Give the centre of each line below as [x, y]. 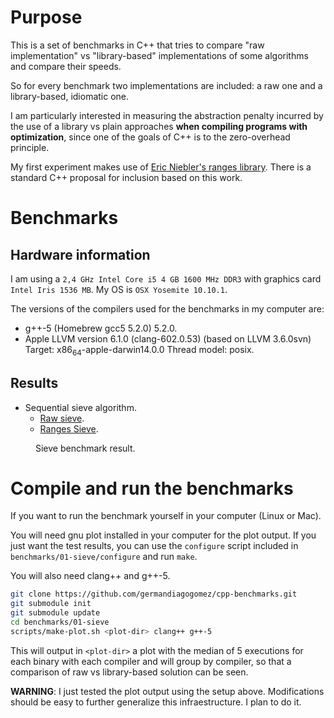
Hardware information [80, 254]
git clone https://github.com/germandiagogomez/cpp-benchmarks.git [154, 594]
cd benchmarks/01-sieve [60, 622]
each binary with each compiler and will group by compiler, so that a [151, 661]
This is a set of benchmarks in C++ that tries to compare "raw [137, 45]
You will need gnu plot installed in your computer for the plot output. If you [163, 535]
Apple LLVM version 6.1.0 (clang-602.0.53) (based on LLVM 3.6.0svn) [168, 338]
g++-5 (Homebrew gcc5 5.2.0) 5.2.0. [101, 328]
